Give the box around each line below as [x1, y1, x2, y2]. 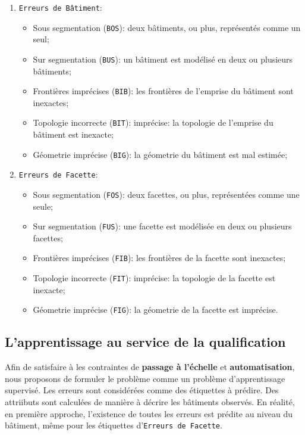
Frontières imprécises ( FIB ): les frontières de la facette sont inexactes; [33, 251, 286, 264]
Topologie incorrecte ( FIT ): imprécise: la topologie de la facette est [33, 272, 276, 284]
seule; [33, 200, 54, 212]
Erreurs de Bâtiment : [18, 1, 102, 13]
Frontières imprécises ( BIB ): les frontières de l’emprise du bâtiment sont [33, 85, 294, 97]
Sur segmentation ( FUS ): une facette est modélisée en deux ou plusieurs [33, 220, 292, 232]
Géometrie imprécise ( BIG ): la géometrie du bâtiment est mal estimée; [33, 148, 288, 160]
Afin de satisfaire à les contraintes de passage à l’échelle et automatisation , [5, 361, 295, 373]
